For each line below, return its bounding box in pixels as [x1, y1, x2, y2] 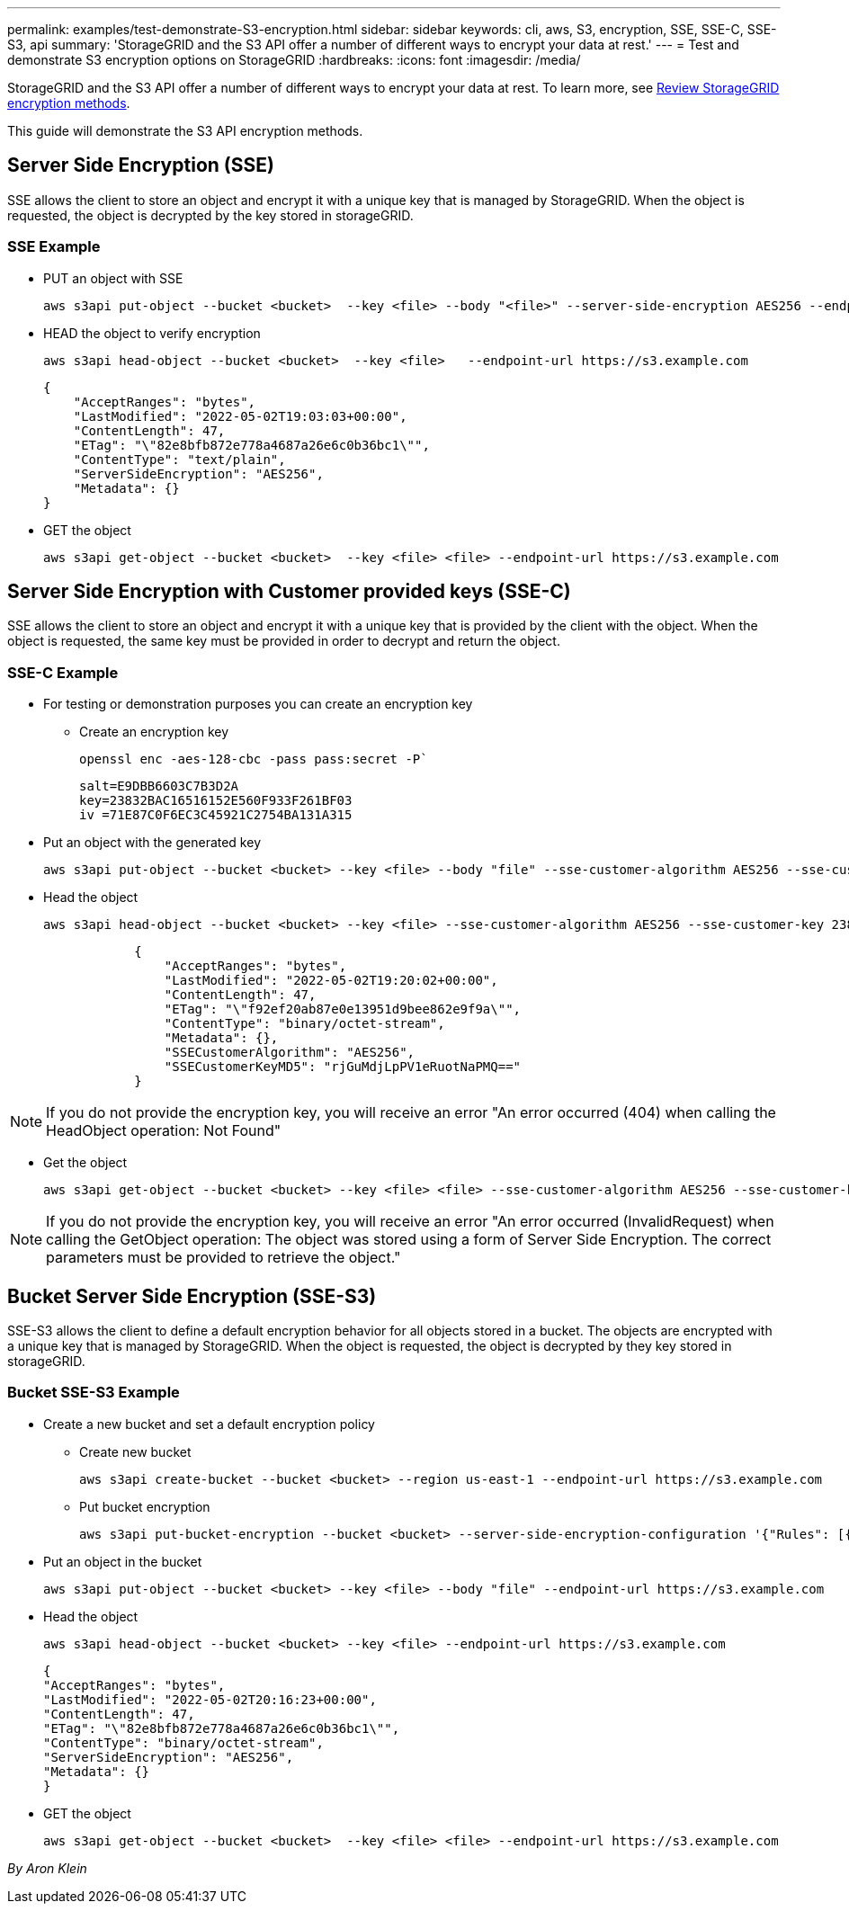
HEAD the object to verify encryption [43, 325, 261, 341]
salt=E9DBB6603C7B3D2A [79, 779, 239, 794]
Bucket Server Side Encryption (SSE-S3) [7, 1284, 377, 1308]
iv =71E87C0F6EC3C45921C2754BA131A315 [79, 808, 353, 823]
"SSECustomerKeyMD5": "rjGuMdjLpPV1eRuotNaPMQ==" [164, 1059, 522, 1075]
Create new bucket [79, 1443, 192, 1460]
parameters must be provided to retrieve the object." [46, 1248, 401, 1267]
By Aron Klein [7, 1860, 87, 1876]
